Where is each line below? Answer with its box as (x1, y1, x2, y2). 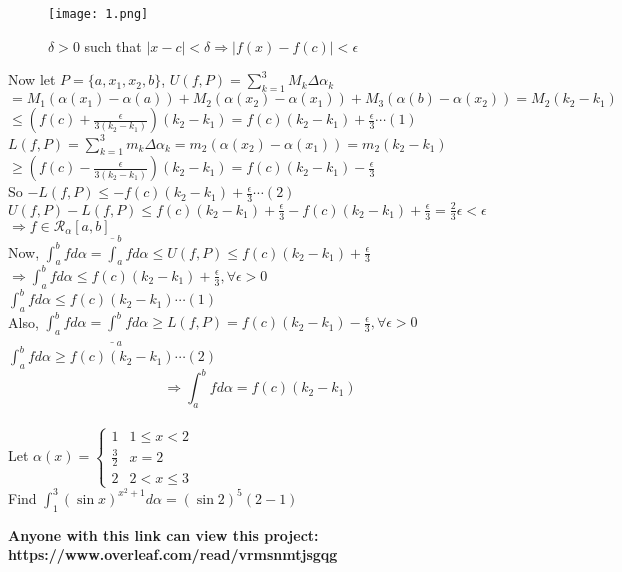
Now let (8, 69, 56, 90)
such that (84, 35, 142, 56)
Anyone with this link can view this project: (8, 524, 319, 545)
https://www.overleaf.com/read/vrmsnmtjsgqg (8, 544, 338, 565)
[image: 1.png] (48, 7, 149, 21)
